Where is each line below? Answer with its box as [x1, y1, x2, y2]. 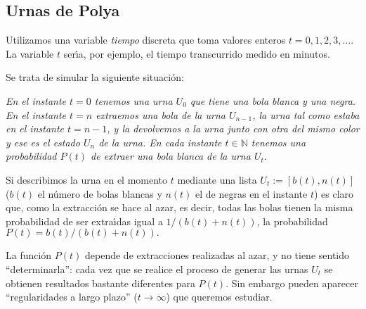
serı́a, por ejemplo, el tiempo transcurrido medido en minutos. [63, 46, 330, 61]
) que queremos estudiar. [166, 289, 273, 304]
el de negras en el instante [195, 186, 308, 201]
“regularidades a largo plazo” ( [6, 289, 138, 304]
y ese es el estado [6, 134, 80, 149]
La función [6, 248, 52, 263]
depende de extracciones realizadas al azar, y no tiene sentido [85, 248, 350, 263]
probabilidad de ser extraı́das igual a [6, 213, 163, 228]
